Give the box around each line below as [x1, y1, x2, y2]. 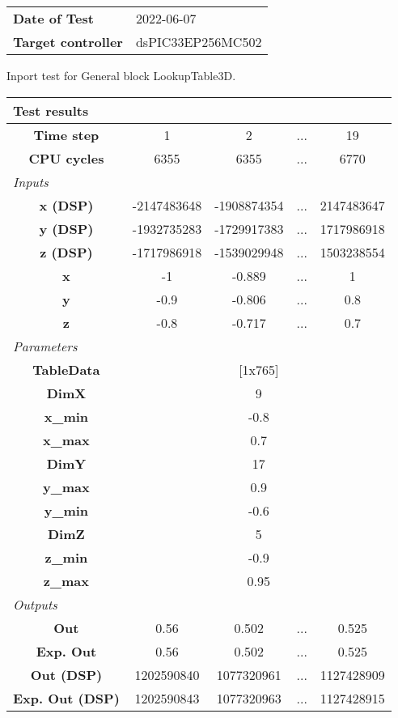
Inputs [13, 172, 49, 191]
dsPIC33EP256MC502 [135, 32, 262, 51]
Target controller [13, 32, 123, 51]
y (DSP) [39, 219, 94, 238]
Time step [33, 125, 99, 144]
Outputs [13, 594, 57, 614]
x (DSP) [39, 195, 94, 215]
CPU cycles [28, 148, 104, 168]
